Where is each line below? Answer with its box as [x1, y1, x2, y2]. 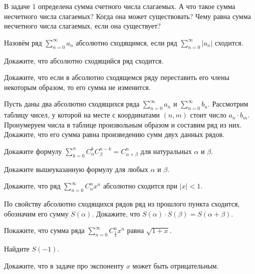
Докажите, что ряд [4, 180, 61, 191]
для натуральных [140, 145, 192, 156]
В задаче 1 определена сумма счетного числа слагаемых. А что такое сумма [4, 1, 235, 11]
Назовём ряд [4, 37, 42, 47]
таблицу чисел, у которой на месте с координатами [4, 109, 160, 120]
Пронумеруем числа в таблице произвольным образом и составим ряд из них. [4, 119, 242, 129]
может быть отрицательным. [132, 260, 219, 270]
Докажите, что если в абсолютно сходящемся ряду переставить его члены [4, 72, 229, 82]
